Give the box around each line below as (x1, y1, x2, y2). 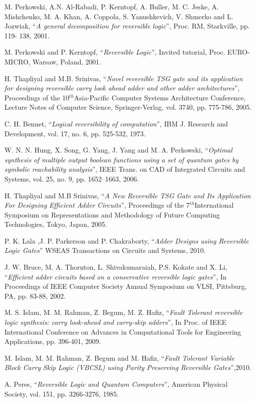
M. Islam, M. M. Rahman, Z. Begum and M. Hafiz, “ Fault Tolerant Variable (4, 352, 234, 363)
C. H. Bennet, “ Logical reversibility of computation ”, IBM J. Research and (4, 118, 228, 128)
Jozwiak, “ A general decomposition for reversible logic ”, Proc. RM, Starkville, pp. (4, 21, 250, 31)
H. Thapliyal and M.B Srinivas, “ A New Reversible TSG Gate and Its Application (4, 190, 251, 200)
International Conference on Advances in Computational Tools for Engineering (4, 326, 241, 337)
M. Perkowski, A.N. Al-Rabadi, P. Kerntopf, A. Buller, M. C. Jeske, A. (4, 1, 219, 11)
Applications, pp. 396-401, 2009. (4, 336, 101, 346)
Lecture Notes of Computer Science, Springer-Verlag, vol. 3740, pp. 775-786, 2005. (4, 102, 252, 112)
